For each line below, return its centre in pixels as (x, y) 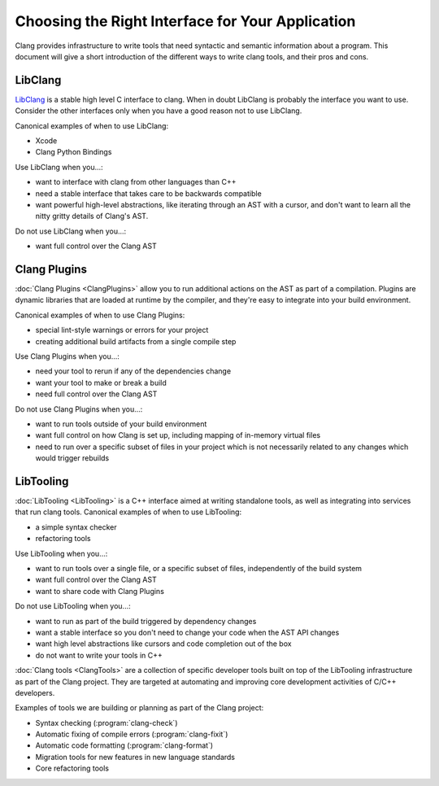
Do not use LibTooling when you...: (73, 606)
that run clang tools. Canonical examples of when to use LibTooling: (128, 512)
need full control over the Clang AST (96, 394)
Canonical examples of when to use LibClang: (92, 125)
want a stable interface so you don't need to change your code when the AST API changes (187, 632)
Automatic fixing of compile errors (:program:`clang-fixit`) (132, 734)
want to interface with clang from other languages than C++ (136, 182)
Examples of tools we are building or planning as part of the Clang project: (139, 708)
